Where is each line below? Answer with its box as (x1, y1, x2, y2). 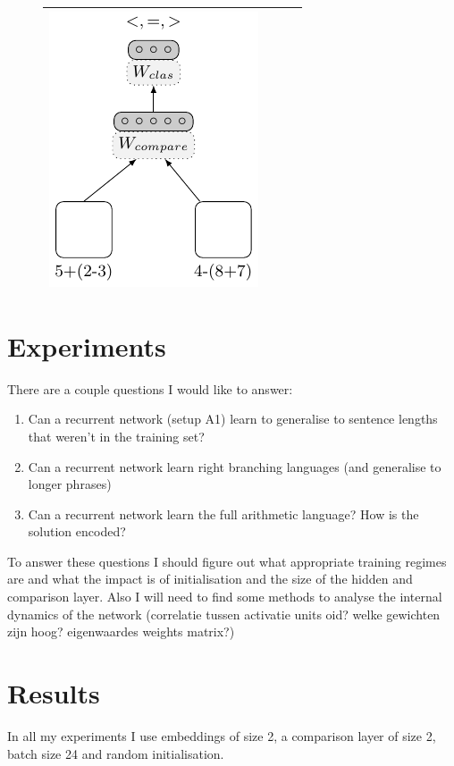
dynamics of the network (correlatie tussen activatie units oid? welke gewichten (7, 604, 441, 623)
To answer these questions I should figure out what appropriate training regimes (7, 551, 447, 570)
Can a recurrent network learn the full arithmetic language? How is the (28, 504, 419, 523)
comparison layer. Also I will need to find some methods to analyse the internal (7, 587, 442, 606)
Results (7, 675, 100, 711)
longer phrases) (28, 475, 112, 493)
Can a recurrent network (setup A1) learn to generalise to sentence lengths (28, 409, 438, 428)
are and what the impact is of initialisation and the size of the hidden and (7, 569, 413, 588)
